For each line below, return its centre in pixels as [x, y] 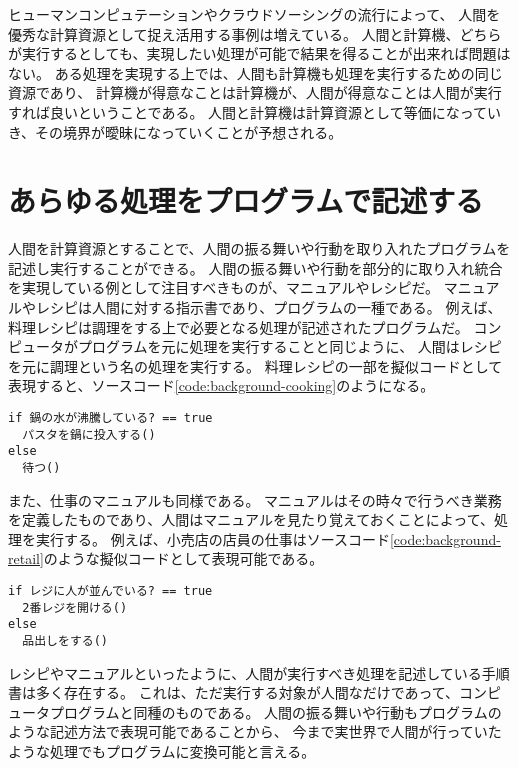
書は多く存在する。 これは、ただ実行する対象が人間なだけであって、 [234, 692]
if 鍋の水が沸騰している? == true [110, 418]
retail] [26, 558]
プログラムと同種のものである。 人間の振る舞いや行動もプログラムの [275, 711]
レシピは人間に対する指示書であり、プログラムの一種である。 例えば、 [268, 307]
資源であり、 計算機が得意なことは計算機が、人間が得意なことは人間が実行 [255, 92]
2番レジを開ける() [75, 607]
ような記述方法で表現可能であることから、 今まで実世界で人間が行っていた [255, 731]
